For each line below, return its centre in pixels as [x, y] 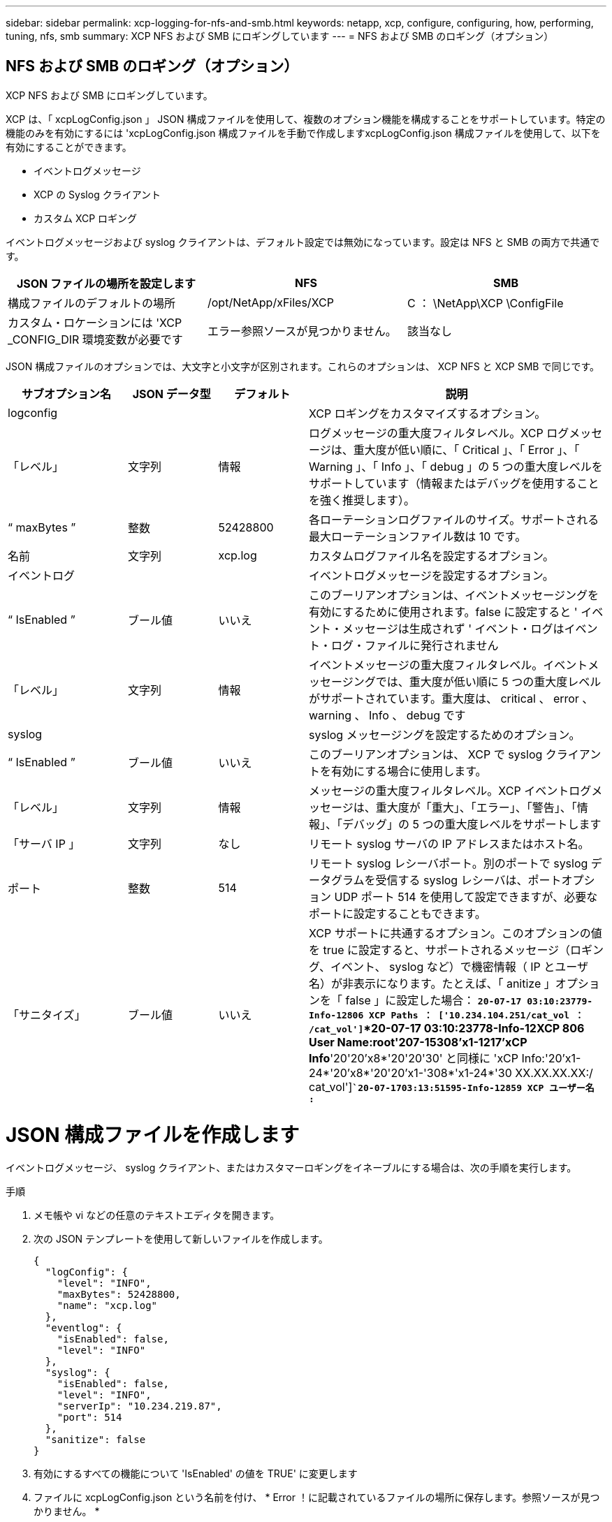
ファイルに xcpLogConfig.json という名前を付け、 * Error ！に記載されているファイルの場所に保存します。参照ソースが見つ [317, 1498]
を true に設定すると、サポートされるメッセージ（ [440, 950]
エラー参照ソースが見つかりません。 [302, 331]
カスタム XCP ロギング [86, 218]
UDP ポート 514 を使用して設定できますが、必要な [466, 897]
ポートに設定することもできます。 [398, 913]
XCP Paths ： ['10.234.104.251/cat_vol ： [476, 1015]
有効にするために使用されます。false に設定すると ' [443, 612]
